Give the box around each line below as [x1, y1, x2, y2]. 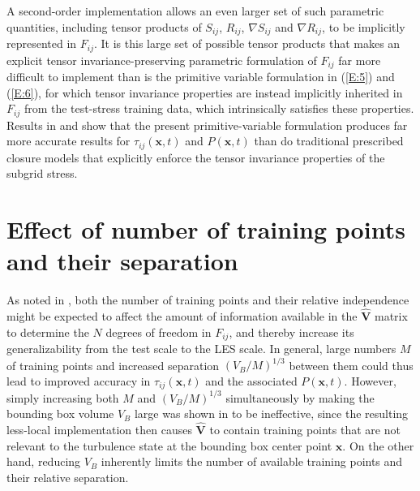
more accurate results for [6, 132, 131, 149]
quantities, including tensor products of [6, 18, 202, 35]
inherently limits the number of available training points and [101, 453, 403, 470]
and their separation [6, 244, 238, 278]
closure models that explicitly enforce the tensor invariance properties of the [6, 149, 385, 166]
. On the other [342, 437, 414, 454]
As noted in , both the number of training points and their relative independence [6, 291, 409, 308]
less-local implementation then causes [6, 421, 192, 438]
